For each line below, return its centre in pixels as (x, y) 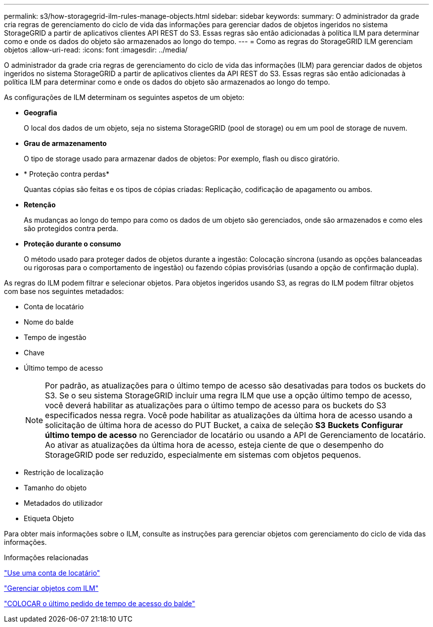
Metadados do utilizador (63, 503)
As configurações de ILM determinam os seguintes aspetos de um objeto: (124, 97)
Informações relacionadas (46, 557)
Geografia (41, 113)
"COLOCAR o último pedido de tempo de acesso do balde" (100, 603)
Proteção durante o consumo (72, 244)
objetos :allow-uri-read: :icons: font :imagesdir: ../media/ (96, 50)
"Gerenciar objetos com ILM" (51, 588)
